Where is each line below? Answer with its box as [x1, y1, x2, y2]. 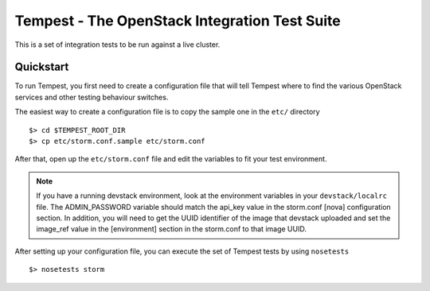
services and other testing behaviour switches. [14, 92, 169, 102]
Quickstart [14, 60, 69, 74]
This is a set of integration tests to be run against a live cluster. [14, 40, 221, 49]
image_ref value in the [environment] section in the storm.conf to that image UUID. [36, 224, 307, 234]
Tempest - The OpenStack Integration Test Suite [14, 12, 342, 29]
